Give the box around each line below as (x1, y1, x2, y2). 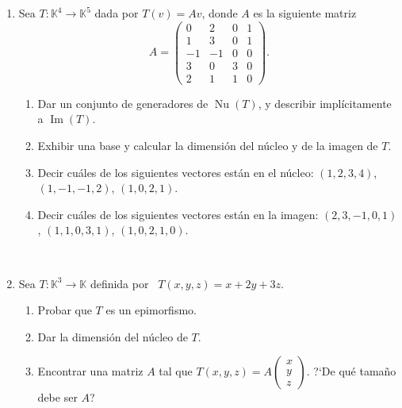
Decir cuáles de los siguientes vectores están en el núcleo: (37, 164, 314, 180)
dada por (94, 5, 139, 21)
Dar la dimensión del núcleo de (37, 328, 188, 344)
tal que (159, 363, 193, 379)
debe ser (37, 389, 78, 406)
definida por (90, 275, 149, 291)
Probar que (37, 302, 92, 318)
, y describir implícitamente (258, 94, 392, 111)
